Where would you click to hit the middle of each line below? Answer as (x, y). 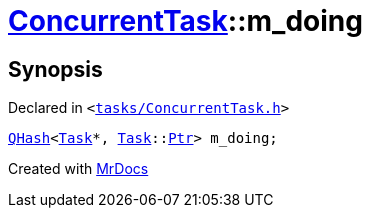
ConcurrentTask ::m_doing (185, 21)
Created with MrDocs (78, 169)
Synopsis (55, 69)
